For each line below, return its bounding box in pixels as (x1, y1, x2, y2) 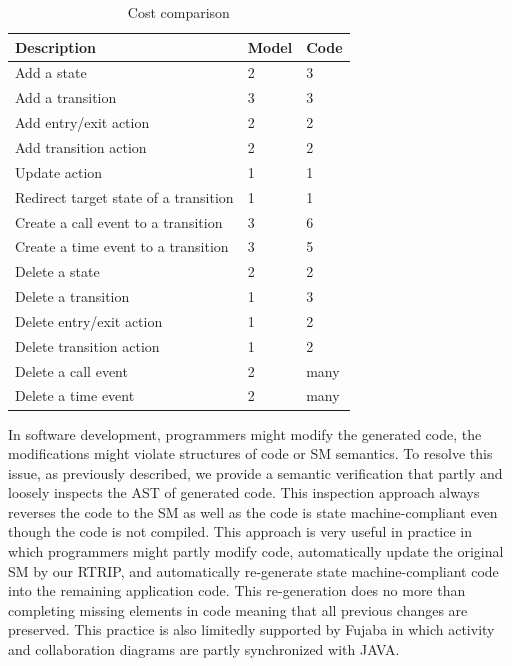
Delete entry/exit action (15, 310, 163, 331)
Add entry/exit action (15, 112, 150, 133)
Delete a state (15, 261, 100, 282)
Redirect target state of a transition (15, 186, 234, 207)
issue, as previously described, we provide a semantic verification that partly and (8, 462, 503, 483)
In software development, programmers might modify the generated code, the (8, 423, 482, 444)
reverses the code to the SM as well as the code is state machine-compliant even (8, 501, 498, 522)
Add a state (15, 62, 87, 83)
